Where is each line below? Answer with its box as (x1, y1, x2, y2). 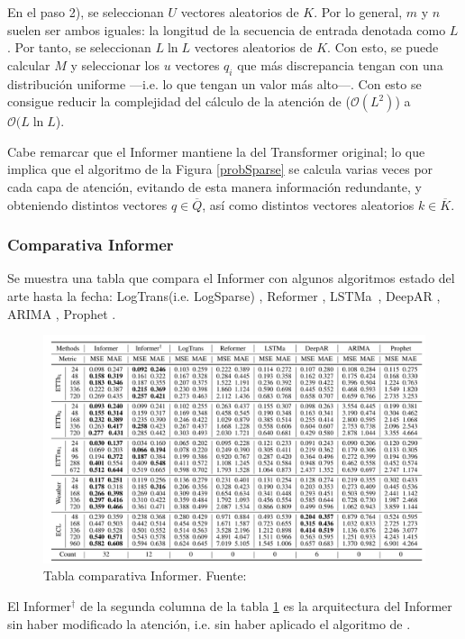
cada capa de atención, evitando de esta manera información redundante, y (7, 177, 422, 196)
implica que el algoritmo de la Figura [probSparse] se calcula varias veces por (7, 160, 433, 178)
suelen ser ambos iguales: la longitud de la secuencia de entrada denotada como (7, 20, 446, 39)
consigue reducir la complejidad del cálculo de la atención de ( (7, 92, 351, 111)
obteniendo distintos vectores (7, 195, 168, 214)
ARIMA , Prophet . (7, 304, 116, 323)
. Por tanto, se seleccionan (7, 38, 151, 57)
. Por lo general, (314, 3, 403, 21)
